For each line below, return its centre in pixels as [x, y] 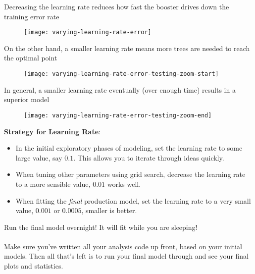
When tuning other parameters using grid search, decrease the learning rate [130, 174]
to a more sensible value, [53, 184]
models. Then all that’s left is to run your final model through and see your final [127, 256]
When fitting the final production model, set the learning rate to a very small [133, 200]
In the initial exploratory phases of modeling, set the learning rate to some [129, 148]
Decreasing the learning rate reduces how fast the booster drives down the [117, 6]
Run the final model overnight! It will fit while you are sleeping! [101, 227]
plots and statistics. [34, 266]
